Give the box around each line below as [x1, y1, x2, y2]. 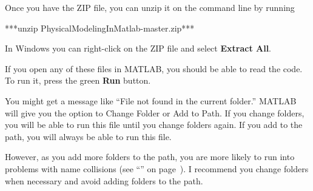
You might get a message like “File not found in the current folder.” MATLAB [5, 94, 297, 107]
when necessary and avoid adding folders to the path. [5, 174, 203, 187]
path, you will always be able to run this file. [5, 130, 172, 142]
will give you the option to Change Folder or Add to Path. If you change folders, [5, 106, 305, 119]
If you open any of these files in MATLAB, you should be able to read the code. [5, 62, 303, 75]
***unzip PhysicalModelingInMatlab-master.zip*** [5, 21, 195, 34]
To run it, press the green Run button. [5, 74, 151, 87]
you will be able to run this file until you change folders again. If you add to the [5, 118, 303, 131]
